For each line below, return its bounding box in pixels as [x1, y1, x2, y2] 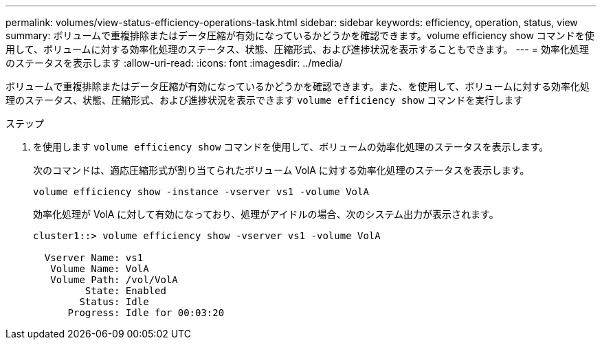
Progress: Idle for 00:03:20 [67, 307, 225, 318]
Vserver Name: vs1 [44, 252, 144, 263]
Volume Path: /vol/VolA [50, 274, 178, 285]
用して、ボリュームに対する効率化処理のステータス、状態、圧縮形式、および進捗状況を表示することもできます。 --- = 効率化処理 [5, 43, 589, 55]
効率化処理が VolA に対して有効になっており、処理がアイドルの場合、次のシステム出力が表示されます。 [33, 208, 499, 220]
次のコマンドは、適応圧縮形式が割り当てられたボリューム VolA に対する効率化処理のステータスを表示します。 [33, 164, 530, 176]
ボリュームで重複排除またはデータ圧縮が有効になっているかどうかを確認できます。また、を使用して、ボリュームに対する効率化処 [5, 80, 590, 92]
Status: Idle [79, 296, 149, 307]
